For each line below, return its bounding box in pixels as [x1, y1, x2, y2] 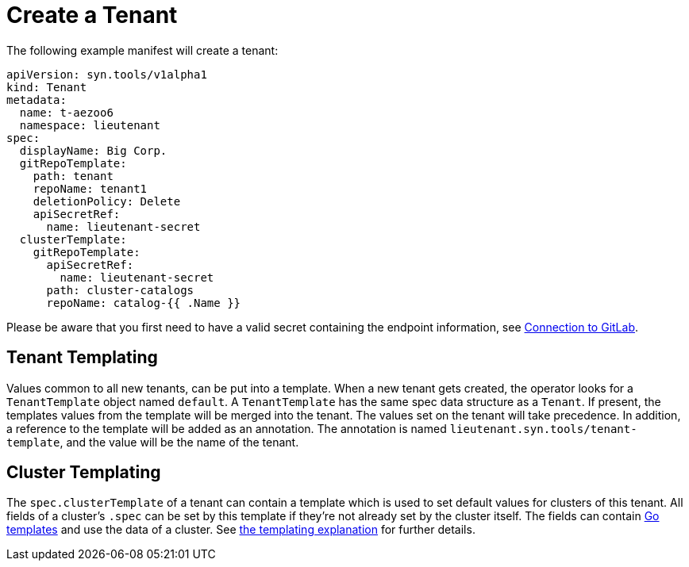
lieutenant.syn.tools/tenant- [449, 422, 637, 435]
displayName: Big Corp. [19, 144, 167, 157]
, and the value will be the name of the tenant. [60, 435, 299, 449]
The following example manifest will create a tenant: [6, 43, 279, 57]
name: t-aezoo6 [19, 105, 114, 119]
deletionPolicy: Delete [33, 194, 181, 208]
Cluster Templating [6, 462, 161, 483]
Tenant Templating [6, 347, 158, 368]
